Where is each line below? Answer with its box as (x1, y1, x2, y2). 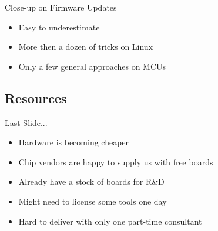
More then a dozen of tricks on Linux (18, 40, 153, 53)
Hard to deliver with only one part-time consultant (18, 215, 202, 227)
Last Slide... (5, 116, 48, 128)
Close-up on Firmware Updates (5, 1, 117, 13)
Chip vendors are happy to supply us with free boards (18, 155, 213, 168)
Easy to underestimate (18, 21, 100, 33)
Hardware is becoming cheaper (18, 136, 129, 148)
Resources (5, 89, 67, 107)
